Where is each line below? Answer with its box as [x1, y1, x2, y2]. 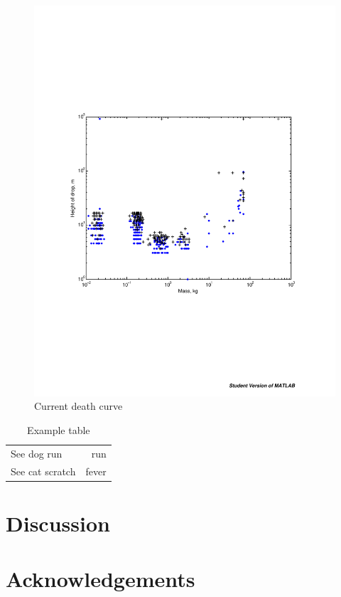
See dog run [11, 445, 63, 460]
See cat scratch [11, 463, 76, 478]
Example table [27, 423, 90, 438]
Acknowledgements [6, 564, 195, 593]
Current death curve [34, 398, 123, 413]
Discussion [6, 509, 110, 538]
